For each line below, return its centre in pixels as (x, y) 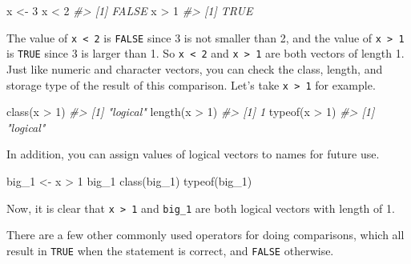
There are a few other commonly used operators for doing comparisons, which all (205, 235)
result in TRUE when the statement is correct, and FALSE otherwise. (170, 250)
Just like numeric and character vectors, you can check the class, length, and (195, 68)
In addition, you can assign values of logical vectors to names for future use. (193, 154)
